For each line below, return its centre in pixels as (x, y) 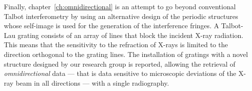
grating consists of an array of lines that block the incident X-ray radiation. (131, 35)
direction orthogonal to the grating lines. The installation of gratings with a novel (126, 54)
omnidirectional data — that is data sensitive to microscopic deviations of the (120, 73)
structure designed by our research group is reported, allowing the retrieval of (120, 64)
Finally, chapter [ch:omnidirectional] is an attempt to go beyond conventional (120, 6)
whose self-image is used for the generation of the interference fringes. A (112, 26)
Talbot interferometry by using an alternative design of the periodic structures (121, 16)
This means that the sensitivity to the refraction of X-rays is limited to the (116, 45)
